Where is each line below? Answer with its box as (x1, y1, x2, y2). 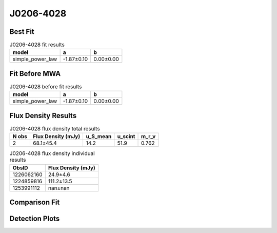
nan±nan (48, 184, 70, 191)
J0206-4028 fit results (9, 41, 65, 48)
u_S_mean (86, 133, 112, 140)
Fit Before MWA (9, 69, 61, 78)
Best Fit (9, 27, 34, 36)
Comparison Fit (9, 198, 60, 207)
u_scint (117, 133, 135, 140)
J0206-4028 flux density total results (9, 125, 100, 132)
